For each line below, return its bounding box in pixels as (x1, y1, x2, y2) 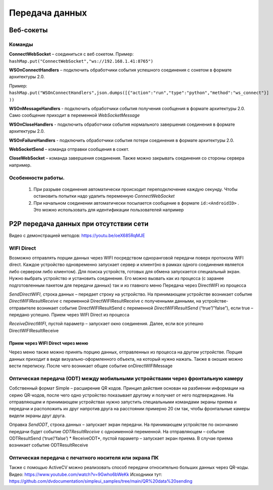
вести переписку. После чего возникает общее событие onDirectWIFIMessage (9, 363, 173, 369)
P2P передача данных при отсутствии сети (9, 219, 149, 228)
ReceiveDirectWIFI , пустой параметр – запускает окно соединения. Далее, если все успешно (9, 321, 204, 327)
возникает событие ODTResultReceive (9, 442, 88, 448)
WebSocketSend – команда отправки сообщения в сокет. (9, 146, 129, 152)
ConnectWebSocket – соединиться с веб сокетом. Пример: (9, 51, 134, 57)
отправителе (9, 305, 36, 311)
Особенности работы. (9, 174, 65, 181)
